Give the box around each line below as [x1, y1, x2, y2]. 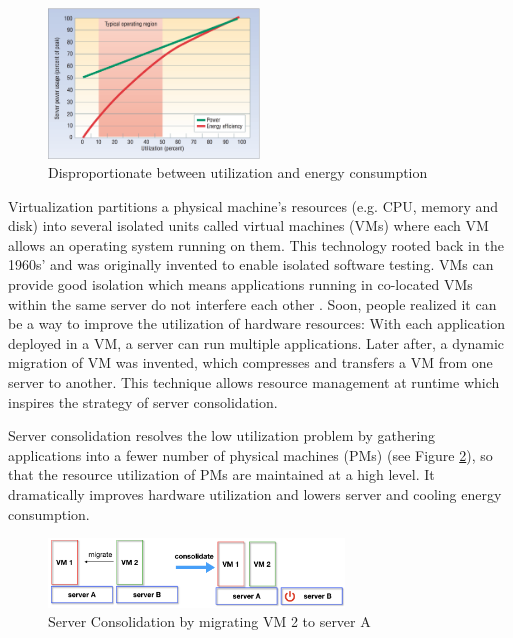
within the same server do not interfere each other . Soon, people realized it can [8, 293, 497, 314]
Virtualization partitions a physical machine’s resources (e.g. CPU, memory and [8, 195, 499, 216]
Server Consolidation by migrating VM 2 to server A [48, 611, 371, 632]
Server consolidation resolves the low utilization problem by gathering [8, 425, 436, 446]
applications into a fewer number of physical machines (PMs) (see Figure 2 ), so [8, 444, 493, 465]
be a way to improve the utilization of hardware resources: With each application [8, 313, 505, 334]
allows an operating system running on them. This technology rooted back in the [8, 234, 504, 255]
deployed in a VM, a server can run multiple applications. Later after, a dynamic [8, 332, 505, 353]
